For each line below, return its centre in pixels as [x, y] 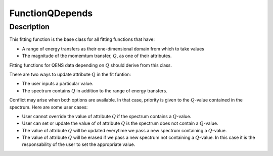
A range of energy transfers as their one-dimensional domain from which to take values [113, 48]
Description [30, 27]
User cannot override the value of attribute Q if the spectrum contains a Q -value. [107, 116]
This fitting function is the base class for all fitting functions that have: [82, 39]
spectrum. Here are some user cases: [49, 107]
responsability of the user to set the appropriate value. [79, 144]
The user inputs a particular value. [58, 84]
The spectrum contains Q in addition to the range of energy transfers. [95, 90]
